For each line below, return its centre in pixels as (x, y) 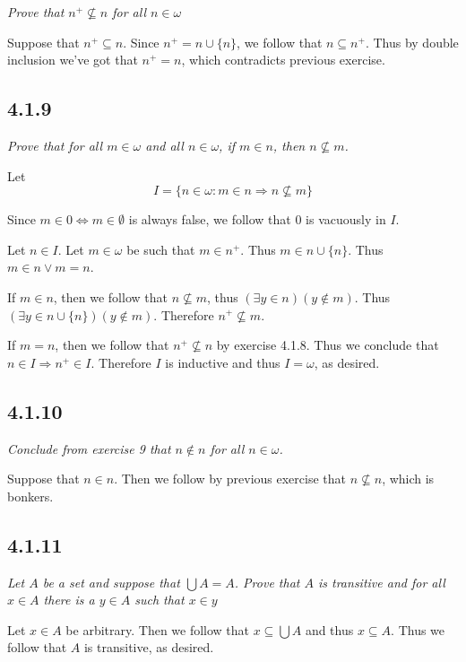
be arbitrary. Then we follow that (158, 629)
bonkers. (30, 496)
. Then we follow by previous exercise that (230, 479)
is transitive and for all (381, 582)
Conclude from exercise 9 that (89, 448)
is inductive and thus (223, 362)
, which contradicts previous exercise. (283, 60)
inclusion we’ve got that (73, 60)
